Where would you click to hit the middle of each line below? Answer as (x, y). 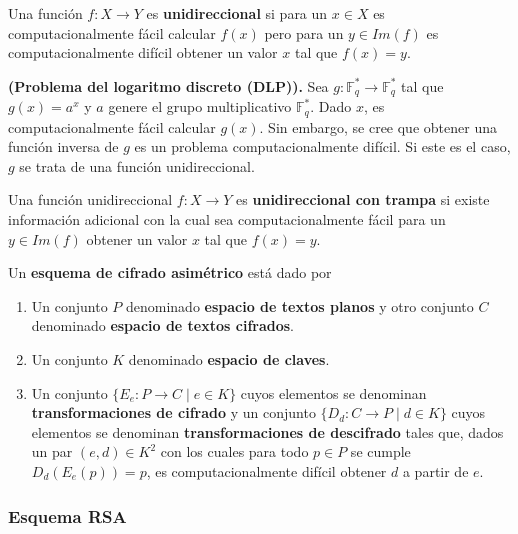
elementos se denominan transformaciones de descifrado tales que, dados (267, 431)
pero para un (304, 32)
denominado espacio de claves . (229, 359)
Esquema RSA (67, 515)
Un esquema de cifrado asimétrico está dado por (170, 272)
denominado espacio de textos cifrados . (163, 325)
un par (52, 451)
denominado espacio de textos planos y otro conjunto (299, 305)
